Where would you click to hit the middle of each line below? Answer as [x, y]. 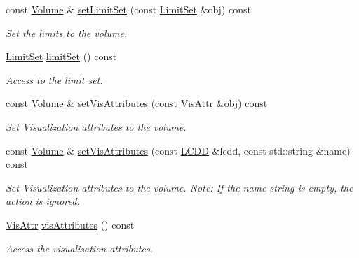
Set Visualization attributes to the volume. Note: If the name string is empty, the [179, 187]
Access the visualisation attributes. [79, 248]
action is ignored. [43, 201]
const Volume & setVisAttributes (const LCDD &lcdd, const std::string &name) [178, 150]
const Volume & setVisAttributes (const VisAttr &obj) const [137, 103]
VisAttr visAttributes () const [70, 224]
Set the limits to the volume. [67, 33]
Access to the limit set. [54, 79]
